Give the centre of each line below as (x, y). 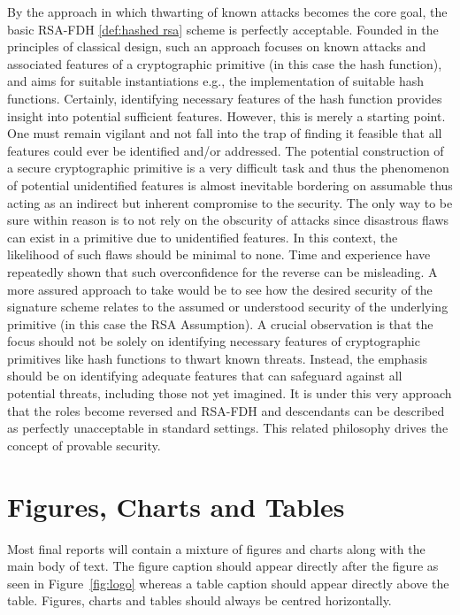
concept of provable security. (84, 445)
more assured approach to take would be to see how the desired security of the (220, 289)
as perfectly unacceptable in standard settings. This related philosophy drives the (228, 428)
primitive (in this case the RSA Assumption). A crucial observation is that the (220, 323)
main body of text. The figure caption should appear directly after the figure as (223, 566)
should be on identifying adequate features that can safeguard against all (205, 376)
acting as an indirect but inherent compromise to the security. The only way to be (230, 202)
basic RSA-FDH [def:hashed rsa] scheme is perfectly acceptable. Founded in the (223, 29)
